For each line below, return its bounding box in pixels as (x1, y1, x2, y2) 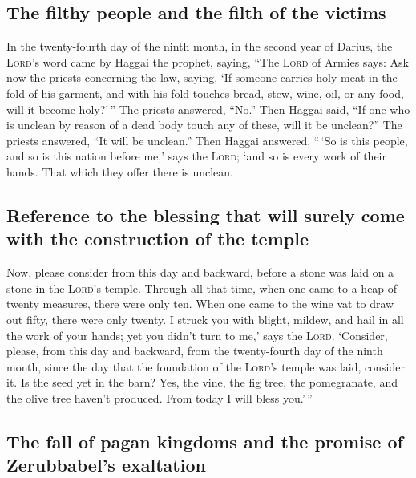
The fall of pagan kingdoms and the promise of (6, 428, 403, 453)
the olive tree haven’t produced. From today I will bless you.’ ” (6, 389, 313, 406)
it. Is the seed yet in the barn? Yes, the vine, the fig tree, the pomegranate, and (6, 374, 398, 391)
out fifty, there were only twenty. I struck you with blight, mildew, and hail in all (6, 310, 404, 327)
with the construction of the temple (6, 226, 309, 251)
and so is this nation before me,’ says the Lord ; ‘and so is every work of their (6, 148, 386, 164)
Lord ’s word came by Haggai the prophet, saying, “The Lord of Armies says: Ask (6, 53, 409, 70)
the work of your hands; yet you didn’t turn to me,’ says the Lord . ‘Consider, (6, 326, 388, 343)
